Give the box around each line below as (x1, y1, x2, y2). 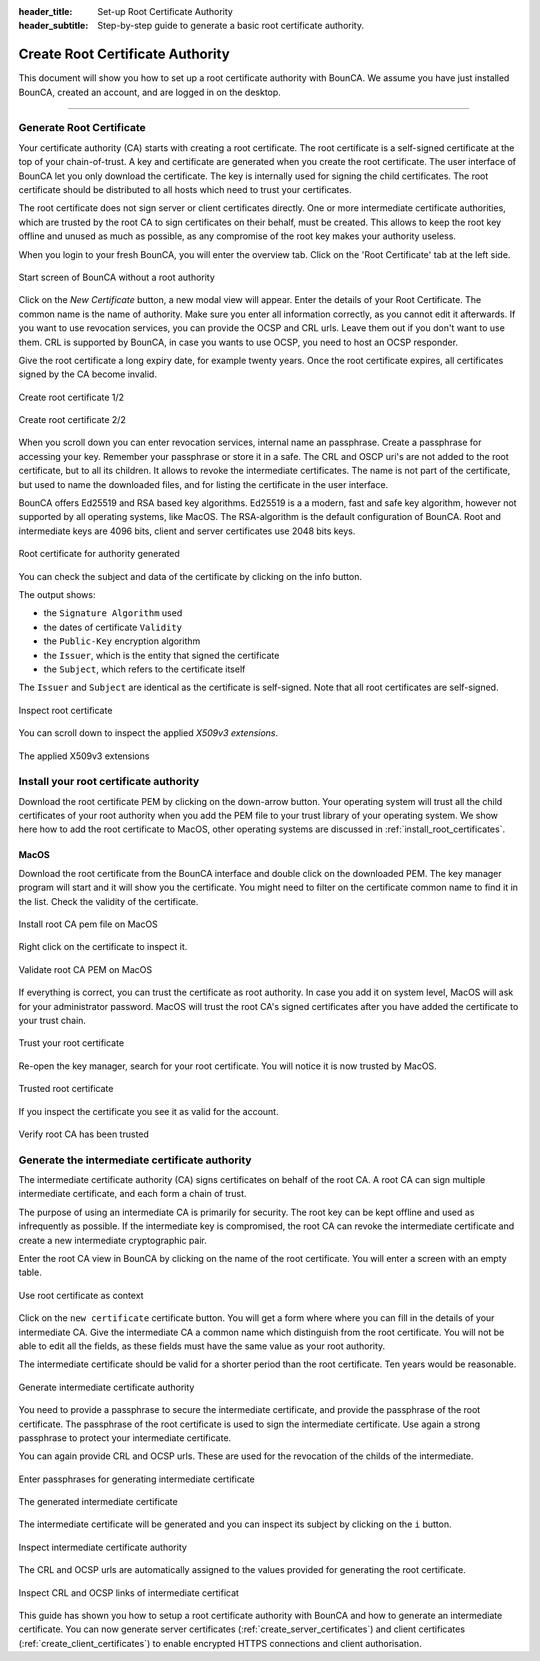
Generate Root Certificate (18, 121, 147, 135)
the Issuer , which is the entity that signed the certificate (43, 649, 280, 661)
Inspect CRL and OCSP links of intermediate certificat (18, 1586, 240, 1599)
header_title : (18, 6, 73, 17)
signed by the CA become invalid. (18, 368, 157, 380)
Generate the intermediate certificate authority (18, 1153, 252, 1167)
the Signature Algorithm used (43, 607, 183, 619)
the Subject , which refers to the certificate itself (43, 663, 246, 675)
